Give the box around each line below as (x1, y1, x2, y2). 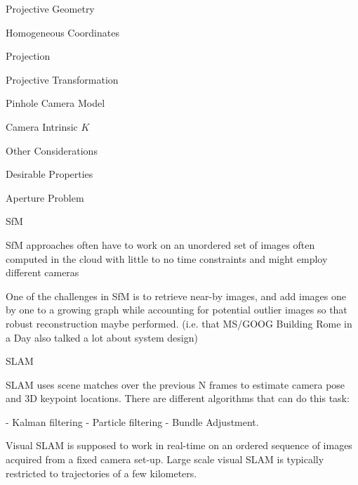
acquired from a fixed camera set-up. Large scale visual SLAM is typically (6, 452, 324, 467)
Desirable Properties (6, 167, 93, 181)
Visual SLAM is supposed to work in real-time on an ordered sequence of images (6, 438, 352, 453)
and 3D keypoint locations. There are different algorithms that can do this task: (6, 391, 350, 406)
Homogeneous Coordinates (6, 25, 119, 39)
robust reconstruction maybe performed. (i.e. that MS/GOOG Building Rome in (6, 316, 352, 330)
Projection (6, 48, 51, 63)
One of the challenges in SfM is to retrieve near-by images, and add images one (6, 288, 346, 303)
